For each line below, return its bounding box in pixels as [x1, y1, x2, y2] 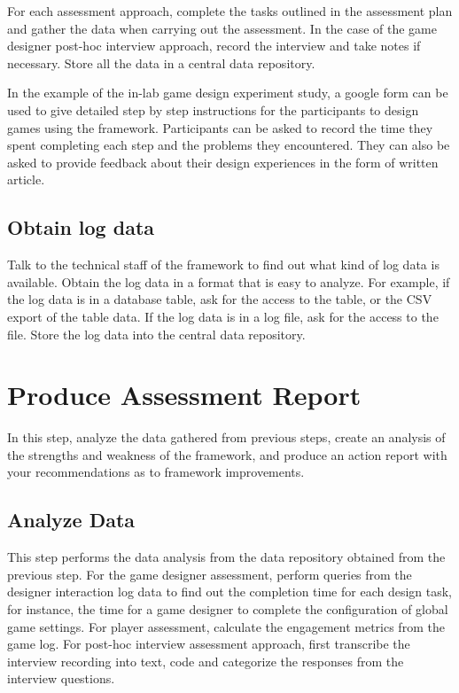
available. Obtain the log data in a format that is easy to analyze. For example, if [7, 272, 450, 291]
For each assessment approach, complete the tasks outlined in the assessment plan [7, 2, 453, 19]
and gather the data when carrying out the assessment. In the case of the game [7, 19, 438, 37]
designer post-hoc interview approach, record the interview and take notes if [7, 36, 421, 55]
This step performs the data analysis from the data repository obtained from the [7, 548, 446, 566]
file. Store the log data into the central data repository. [7, 324, 306, 343]
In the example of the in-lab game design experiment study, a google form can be [7, 83, 448, 102]
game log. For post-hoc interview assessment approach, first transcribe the [7, 635, 410, 653]
